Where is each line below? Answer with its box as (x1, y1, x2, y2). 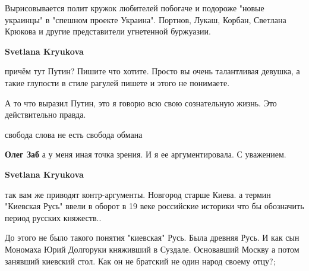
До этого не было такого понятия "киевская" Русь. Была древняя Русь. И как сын (5, 231, 299, 244)
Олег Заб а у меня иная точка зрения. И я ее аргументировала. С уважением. (5, 148, 286, 160)
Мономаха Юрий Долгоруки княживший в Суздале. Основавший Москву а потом (5, 242, 299, 255)
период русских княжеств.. (5, 211, 102, 223)
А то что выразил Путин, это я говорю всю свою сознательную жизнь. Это (5, 96, 277, 109)
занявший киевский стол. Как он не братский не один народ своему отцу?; (5, 254, 276, 267)
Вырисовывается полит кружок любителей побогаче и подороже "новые (5, 2, 264, 14)
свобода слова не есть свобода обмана (5, 128, 143, 140)
